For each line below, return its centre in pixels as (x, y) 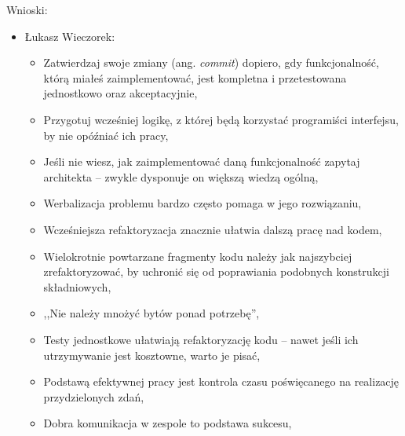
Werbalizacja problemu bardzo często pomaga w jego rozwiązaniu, (202, 203)
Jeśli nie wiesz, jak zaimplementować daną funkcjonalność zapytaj (202, 161)
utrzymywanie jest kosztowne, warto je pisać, (152, 355)
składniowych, (77, 286)
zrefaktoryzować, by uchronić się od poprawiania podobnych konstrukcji (216, 271)
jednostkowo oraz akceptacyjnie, (120, 93)
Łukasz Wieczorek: (70, 36)
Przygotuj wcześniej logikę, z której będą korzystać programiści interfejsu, (221, 119)
